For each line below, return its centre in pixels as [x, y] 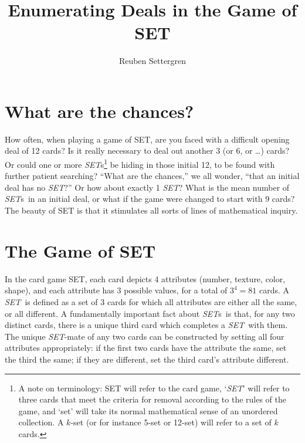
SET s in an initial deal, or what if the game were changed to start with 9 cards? [150, 199]
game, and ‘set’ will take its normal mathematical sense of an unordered [148, 410]
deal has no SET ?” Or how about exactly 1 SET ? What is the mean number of [147, 187]
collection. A [41, 422]
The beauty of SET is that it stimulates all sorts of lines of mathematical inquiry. [151, 210]
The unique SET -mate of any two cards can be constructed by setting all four [145, 336]
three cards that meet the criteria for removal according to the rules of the [152, 399]
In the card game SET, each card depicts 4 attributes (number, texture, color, [145, 278]
